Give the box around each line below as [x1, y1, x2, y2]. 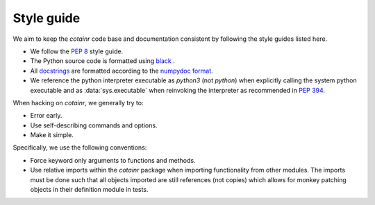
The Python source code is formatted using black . [30, 57, 175, 65]
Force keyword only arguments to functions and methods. [30, 156, 196, 164]
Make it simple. [30, 131, 74, 139]
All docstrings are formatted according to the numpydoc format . [30, 66, 213, 75]
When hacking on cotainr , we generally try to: [12, 98, 144, 107]
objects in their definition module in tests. [30, 186, 149, 194]
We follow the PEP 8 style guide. [30, 47, 124, 55]
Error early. [30, 112, 62, 120]
